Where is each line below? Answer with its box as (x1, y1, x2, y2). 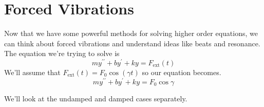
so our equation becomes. (142, 66, 221, 77)
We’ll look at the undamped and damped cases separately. (4, 93, 187, 103)
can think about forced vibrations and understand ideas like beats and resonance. (4, 38, 260, 48)
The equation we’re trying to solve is (4, 48, 120, 59)
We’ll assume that (4, 66, 61, 77)
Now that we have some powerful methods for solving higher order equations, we (4, 28, 258, 39)
